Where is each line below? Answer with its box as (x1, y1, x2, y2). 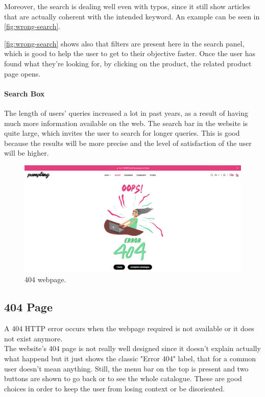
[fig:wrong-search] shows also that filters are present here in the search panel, (4, 38, 245, 48)
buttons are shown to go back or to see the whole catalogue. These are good (4, 373, 242, 384)
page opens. (4, 68, 41, 79)
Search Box (4, 88, 45, 98)
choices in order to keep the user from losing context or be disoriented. (4, 383, 225, 393)
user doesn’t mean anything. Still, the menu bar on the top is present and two (4, 363, 249, 374)
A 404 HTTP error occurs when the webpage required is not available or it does (4, 323, 254, 334)
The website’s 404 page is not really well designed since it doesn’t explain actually (4, 343, 261, 354)
